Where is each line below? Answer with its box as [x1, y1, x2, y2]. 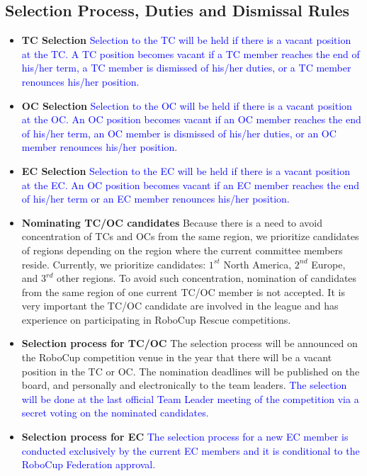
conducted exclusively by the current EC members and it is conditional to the [21, 443, 360, 458]
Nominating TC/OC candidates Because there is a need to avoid [21, 215, 323, 229]
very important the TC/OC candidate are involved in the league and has [21, 298, 339, 313]
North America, [223, 256, 292, 271]
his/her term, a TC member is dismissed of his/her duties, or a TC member [21, 60, 351, 75]
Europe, [311, 256, 346, 271]
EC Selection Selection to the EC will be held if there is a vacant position [21, 163, 350, 178]
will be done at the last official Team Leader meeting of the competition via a [21, 391, 359, 406]
